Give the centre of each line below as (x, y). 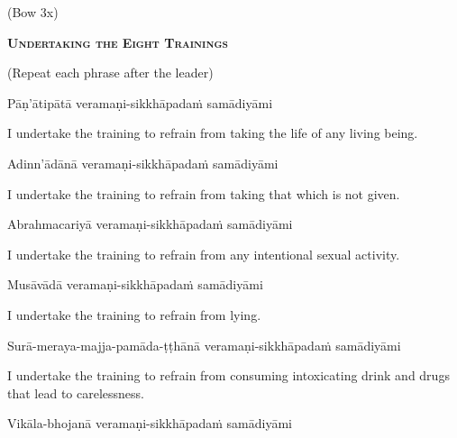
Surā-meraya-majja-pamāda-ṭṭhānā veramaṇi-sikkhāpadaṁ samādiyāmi (204, 345)
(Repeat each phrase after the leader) (110, 73)
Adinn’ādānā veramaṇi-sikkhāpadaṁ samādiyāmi (143, 163)
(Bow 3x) (33, 12)
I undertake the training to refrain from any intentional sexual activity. (204, 254)
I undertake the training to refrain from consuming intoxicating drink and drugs (228, 375)
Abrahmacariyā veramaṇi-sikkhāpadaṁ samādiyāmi (150, 224)
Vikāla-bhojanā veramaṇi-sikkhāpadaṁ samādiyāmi (150, 423)
